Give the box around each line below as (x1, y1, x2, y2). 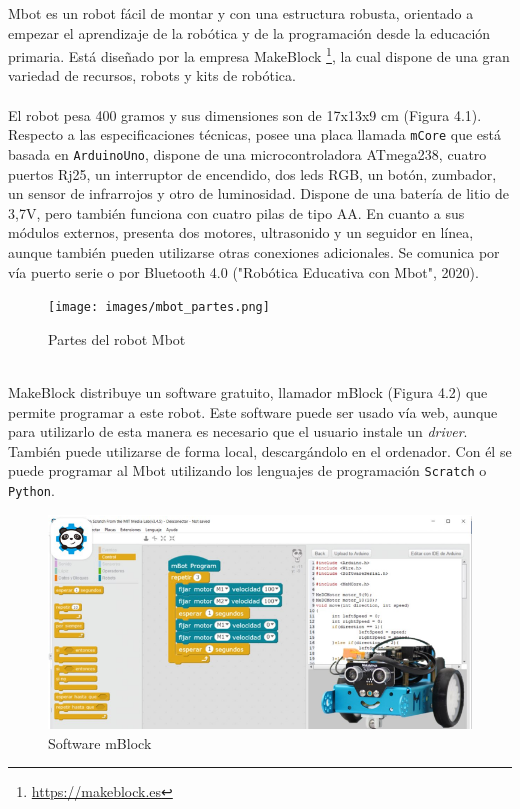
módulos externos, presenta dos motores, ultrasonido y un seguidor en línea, (8, 222, 474, 243)
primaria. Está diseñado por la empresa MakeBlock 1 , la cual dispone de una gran (8, 43, 510, 66)
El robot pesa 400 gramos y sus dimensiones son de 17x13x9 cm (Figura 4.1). (8, 104, 482, 125)
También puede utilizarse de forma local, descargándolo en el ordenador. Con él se (8, 440, 512, 461)
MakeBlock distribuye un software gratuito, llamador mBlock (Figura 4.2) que (8, 381, 488, 402)
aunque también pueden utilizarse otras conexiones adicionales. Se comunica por (8, 241, 500, 262)
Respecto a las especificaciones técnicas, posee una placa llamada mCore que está (8, 124, 502, 145)
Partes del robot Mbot (48, 328, 186, 349)
